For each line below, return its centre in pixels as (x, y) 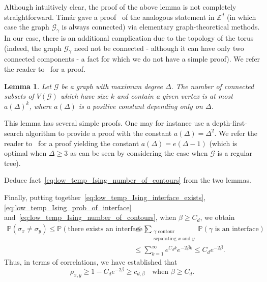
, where (40, 106)
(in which (242, 17)
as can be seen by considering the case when (139, 153)
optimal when (25, 153)
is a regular (235, 153)
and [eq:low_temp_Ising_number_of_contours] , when (90, 217)
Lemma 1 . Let (28, 86)
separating (165, 239)
